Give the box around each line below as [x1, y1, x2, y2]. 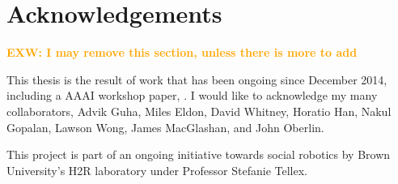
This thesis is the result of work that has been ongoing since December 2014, [6, 71, 387, 88]
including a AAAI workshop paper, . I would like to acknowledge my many [6, 87, 378, 104]
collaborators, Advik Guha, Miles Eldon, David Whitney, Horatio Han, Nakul [6, 102, 392, 119]
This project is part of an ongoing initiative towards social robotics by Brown [6, 146, 391, 163]
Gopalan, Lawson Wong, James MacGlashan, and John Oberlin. [6, 118, 324, 135]
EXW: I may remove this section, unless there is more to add [6, 44, 358, 61]
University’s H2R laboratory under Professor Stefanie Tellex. [6, 161, 307, 178]
